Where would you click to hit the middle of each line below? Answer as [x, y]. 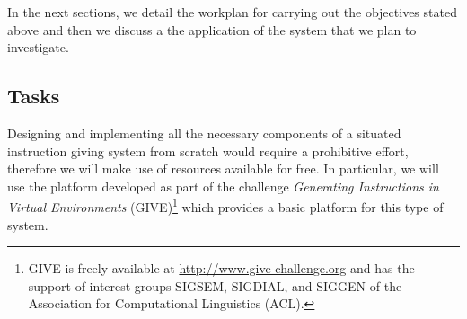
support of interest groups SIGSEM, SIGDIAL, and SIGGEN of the [215, 285]
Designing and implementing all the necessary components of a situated [204, 133]
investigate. [38, 47]
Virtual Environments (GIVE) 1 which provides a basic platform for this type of [225, 206]
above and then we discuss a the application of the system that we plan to [212, 29]
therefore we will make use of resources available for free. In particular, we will [223, 168]
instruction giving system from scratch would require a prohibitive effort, [208, 151]
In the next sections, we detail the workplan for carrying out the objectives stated [232, 12]
